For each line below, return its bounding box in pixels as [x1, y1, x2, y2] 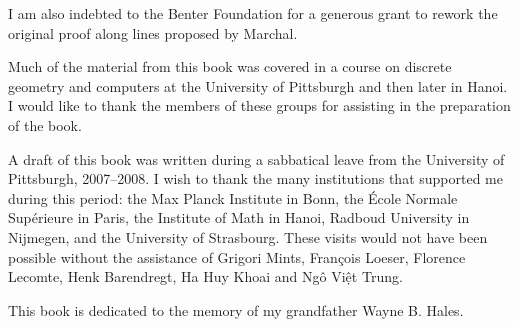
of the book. [8, 114, 82, 135]
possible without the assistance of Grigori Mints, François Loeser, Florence [8, 246, 466, 267]
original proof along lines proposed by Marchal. [8, 22, 298, 43]
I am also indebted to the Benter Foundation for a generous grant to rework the [8, 3, 498, 23]
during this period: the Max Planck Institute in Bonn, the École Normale [8, 187, 458, 208]
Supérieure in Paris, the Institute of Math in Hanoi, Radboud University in [8, 207, 470, 228]
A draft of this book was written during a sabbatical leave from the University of [8, 148, 505, 169]
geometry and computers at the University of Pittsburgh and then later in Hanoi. [8, 75, 508, 96]
